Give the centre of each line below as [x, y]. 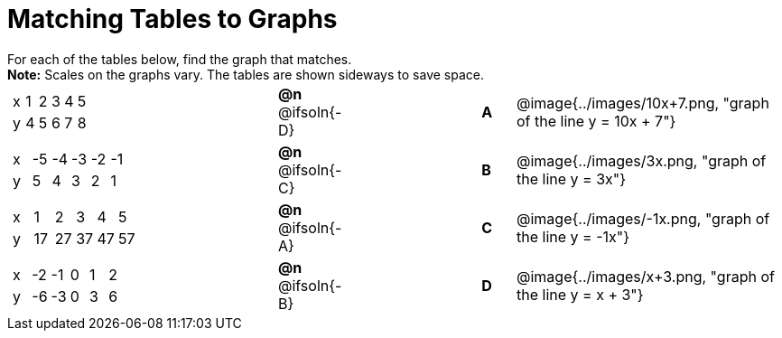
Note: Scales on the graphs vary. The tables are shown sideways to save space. [246, 74]
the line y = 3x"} [572, 178]
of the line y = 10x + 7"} [596, 121]
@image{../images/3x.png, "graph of [642, 160]
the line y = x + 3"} [580, 294]
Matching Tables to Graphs [172, 19]
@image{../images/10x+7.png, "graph [643, 103]
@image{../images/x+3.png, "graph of [646, 276]
